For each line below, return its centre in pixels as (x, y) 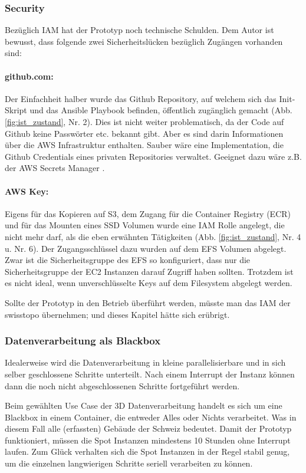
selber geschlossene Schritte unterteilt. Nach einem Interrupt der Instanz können (150, 374)
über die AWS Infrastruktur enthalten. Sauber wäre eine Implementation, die (144, 145)
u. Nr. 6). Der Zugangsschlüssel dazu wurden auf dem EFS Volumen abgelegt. (146, 248)
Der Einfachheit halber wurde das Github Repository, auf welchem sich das (141, 98)
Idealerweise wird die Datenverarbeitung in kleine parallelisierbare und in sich (145, 362)
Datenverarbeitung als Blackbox (83, 341)
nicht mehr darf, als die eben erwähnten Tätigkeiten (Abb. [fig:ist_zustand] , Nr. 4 (153, 236)
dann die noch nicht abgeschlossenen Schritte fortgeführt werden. (122, 385)
